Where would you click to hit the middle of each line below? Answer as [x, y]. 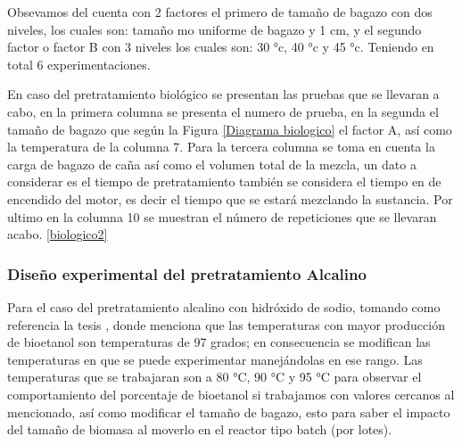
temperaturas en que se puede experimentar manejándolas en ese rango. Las [215, 359]
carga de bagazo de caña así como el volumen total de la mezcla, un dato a [212, 164]
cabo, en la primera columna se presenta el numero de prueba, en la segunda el [223, 111]
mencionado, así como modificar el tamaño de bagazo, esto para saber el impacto [229, 412]
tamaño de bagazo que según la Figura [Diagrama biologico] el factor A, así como [230, 129]
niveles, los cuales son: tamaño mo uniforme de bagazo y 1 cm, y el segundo [214, 29]
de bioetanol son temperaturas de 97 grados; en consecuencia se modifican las [219, 342]
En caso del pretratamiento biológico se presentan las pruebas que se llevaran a [223, 94]
